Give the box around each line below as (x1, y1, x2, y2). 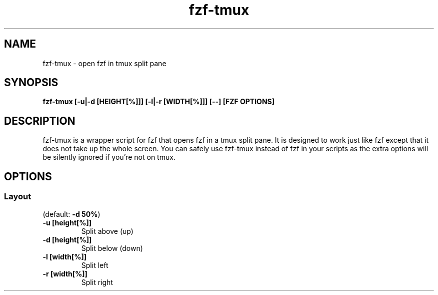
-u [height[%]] (42, 218, 92, 227)
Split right (81, 277, 113, 286)
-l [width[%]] (42, 252, 86, 261)
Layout (4, 191, 31, 202)
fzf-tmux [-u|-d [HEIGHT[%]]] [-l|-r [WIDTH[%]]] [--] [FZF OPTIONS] (42, 97, 274, 106)
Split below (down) (81, 243, 143, 252)
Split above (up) (81, 226, 133, 235)
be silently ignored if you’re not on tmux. (42, 153, 175, 162)
